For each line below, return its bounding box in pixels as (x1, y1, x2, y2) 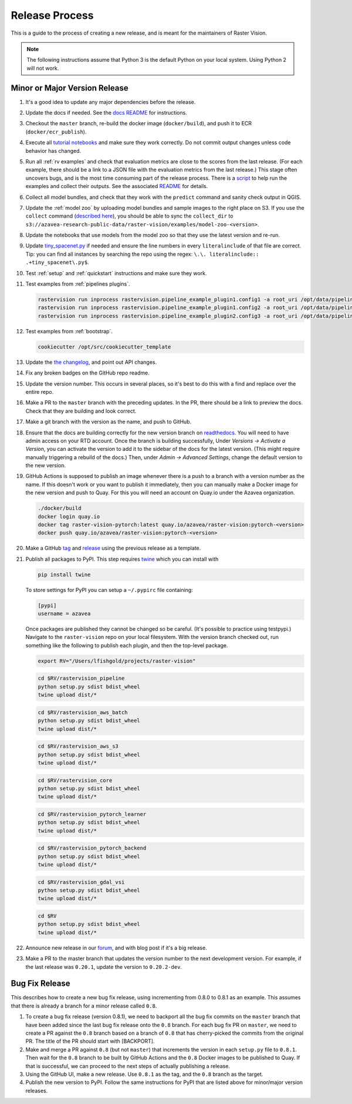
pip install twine (38, 571, 91, 578)
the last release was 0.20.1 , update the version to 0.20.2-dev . (25, 963, 182, 970)
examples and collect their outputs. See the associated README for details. (25, 183, 208, 190)
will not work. (26, 65, 59, 72)
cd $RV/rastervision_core (38, 777, 113, 784)
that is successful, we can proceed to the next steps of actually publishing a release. (25, 1062, 230, 1069)
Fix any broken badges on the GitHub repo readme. (25, 369, 150, 376)
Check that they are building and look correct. (25, 407, 137, 414)
